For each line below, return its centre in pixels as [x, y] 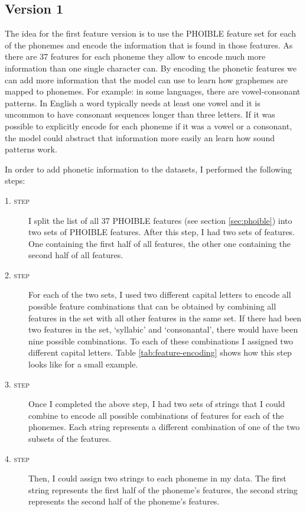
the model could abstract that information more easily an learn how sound [140, 137]
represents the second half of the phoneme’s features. [124, 501]
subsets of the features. [70, 439]
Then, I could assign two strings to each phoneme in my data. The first [157, 478]
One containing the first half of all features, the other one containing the [160, 243]
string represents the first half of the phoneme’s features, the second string [163, 489]
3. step [17, 384]
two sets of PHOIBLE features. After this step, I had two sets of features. [162, 232]
